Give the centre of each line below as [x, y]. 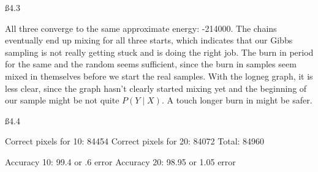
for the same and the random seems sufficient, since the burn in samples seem [151, 64]
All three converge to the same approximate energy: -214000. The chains [141, 28]
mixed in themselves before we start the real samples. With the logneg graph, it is [159, 76]
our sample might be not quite [62, 100]
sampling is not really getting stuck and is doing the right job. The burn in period [159, 52]
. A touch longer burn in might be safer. [237, 100]
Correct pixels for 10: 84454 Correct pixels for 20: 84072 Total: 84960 [135, 141]
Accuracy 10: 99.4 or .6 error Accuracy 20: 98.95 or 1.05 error [120, 161]
